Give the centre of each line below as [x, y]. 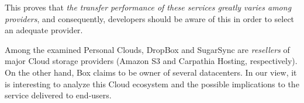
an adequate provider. [44, 30]
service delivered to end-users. [58, 95]
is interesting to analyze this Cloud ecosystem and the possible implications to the [152, 84]
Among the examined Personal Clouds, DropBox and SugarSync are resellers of [147, 49]
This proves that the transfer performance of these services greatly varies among [148, 7]
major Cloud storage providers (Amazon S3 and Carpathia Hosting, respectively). [151, 61]
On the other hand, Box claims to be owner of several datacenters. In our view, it [151, 72]
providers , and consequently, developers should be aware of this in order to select [150, 18]
